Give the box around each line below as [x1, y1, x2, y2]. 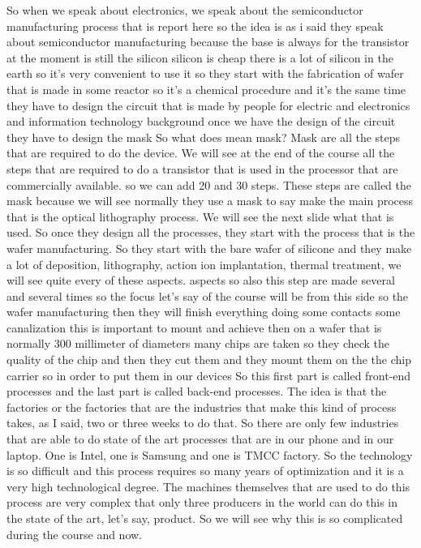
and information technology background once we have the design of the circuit [6, 113, 396, 130]
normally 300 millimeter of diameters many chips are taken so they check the [6, 335, 390, 352]
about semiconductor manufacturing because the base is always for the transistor [6, 33, 410, 50]
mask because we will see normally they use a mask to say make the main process [6, 192, 414, 209]
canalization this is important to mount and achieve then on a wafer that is [6, 319, 382, 336]
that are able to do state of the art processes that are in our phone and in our [6, 430, 394, 447]
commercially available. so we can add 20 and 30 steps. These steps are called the [6, 176, 411, 193]
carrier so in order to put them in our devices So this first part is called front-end [6, 366, 411, 383]
